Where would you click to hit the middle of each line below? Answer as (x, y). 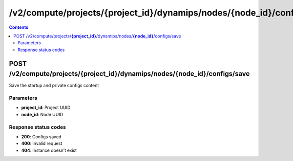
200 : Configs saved (41, 137)
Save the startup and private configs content (54, 86)
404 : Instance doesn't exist (49, 150)
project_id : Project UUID (46, 107)
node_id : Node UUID (42, 114)
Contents (19, 27)
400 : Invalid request (42, 143)
